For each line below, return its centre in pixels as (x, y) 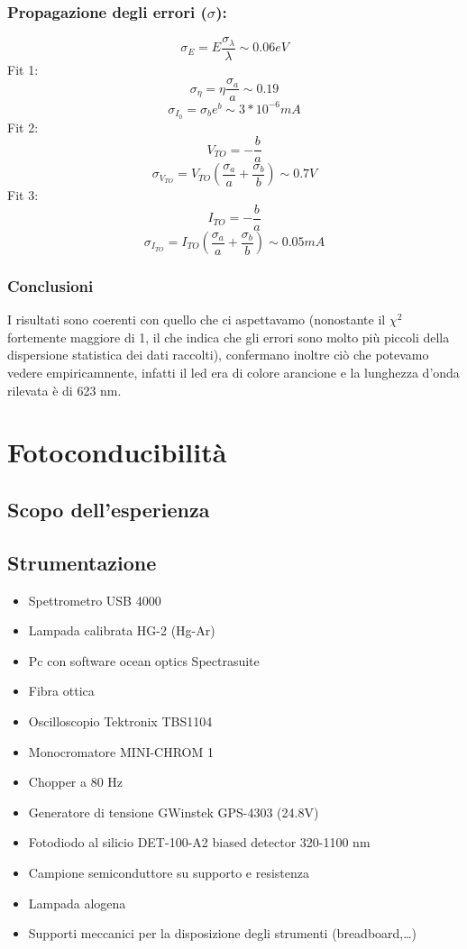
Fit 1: (23, 69)
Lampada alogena (77, 903)
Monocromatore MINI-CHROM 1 (121, 751)
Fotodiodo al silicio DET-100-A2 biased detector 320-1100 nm (199, 842)
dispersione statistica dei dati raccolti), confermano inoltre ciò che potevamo (218, 355)
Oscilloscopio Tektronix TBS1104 (120, 721)
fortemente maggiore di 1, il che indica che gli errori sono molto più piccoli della (229, 337)
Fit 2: (23, 127)
